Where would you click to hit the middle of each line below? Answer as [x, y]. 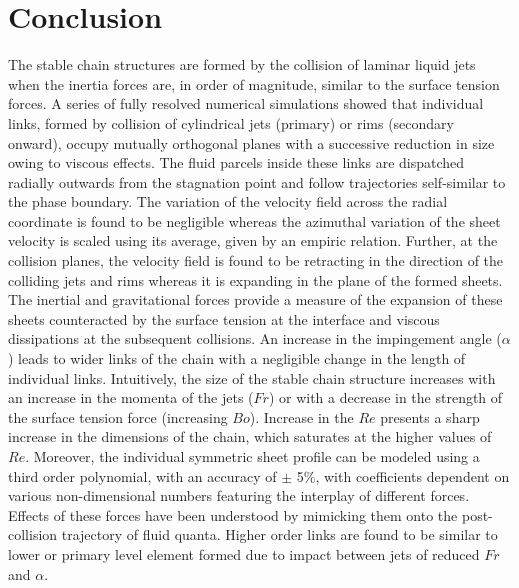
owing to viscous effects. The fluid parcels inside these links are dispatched [236, 162]
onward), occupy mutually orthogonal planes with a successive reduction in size [251, 142]
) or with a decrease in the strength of [385, 397]
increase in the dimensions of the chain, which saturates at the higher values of [250, 436]
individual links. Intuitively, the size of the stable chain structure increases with [252, 377]
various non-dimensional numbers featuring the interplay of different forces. [239, 495]
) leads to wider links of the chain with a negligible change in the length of [237, 358]
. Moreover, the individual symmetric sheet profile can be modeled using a [252, 456]
